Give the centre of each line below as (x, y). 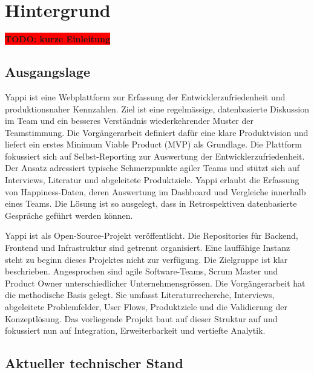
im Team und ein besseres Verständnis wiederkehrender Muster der (129, 121)
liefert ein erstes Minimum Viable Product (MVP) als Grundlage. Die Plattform (153, 144)
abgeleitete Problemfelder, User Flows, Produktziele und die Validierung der (146, 307)
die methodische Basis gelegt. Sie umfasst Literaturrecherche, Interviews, (140, 295)
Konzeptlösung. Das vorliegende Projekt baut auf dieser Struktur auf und (141, 318)
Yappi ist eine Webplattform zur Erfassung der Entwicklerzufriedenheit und (145, 96)
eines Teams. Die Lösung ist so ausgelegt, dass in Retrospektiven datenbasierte (151, 203)
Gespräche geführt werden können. (69, 215)
